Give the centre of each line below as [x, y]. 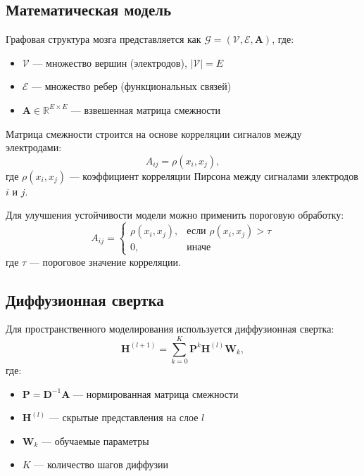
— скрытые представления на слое [124, 417]
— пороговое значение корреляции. [105, 261]
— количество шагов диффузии [101, 464]
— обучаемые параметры [95, 440]
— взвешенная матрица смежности [146, 109]
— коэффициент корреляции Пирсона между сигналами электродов [214, 175]
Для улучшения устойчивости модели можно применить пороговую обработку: [175, 215]
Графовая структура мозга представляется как [103, 39]
